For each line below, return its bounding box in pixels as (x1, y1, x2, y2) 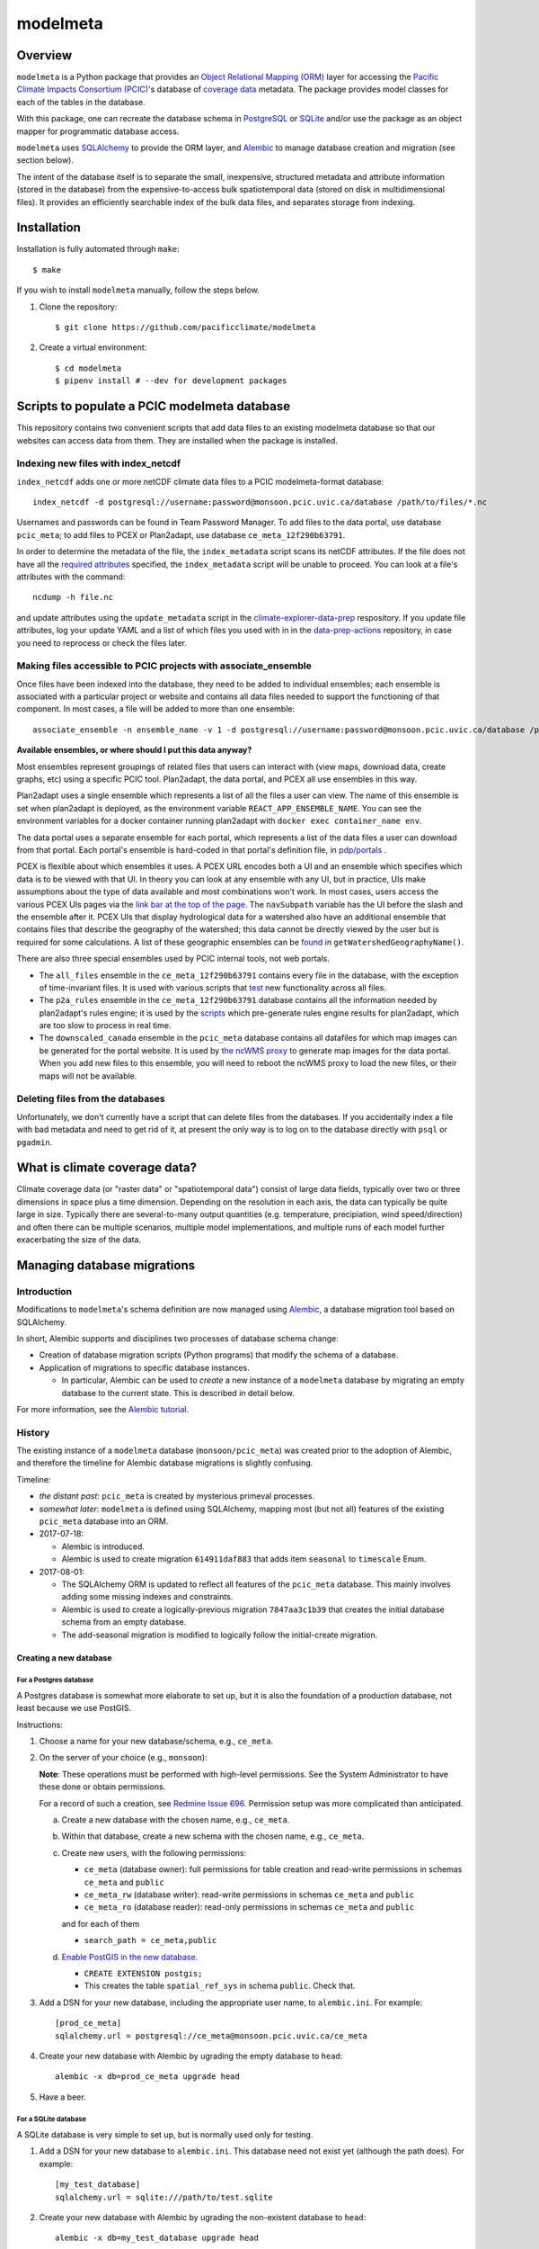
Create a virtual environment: (39, 342, 147, 353)
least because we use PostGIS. (16, 1703, 132, 1714)
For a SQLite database (16, 2115, 87, 2124)
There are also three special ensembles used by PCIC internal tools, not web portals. (16, 954, 330, 964)
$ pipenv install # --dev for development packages (55, 376, 287, 386)
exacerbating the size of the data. (16, 1234, 142, 1245)
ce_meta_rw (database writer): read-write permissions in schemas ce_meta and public (84, 1889, 415, 1900)
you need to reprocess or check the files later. (16, 637, 188, 648)
